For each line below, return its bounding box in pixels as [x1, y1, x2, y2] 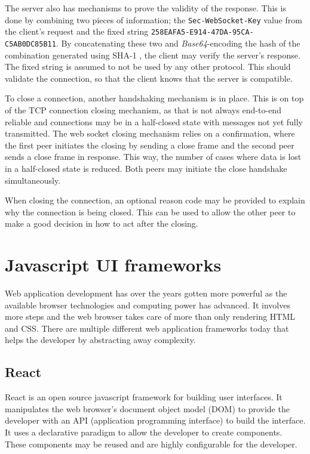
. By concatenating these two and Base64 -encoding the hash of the [56, 36, 300, 49]
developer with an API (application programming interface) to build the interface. [5, 414, 306, 427]
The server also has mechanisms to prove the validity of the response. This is [5, 2, 286, 14]
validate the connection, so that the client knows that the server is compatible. [5, 72, 293, 84]
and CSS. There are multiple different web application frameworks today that [5, 322, 289, 334]
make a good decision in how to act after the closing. [5, 217, 198, 230]
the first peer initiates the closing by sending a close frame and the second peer [5, 138, 294, 151]
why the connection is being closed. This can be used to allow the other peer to [5, 205, 296, 218]
